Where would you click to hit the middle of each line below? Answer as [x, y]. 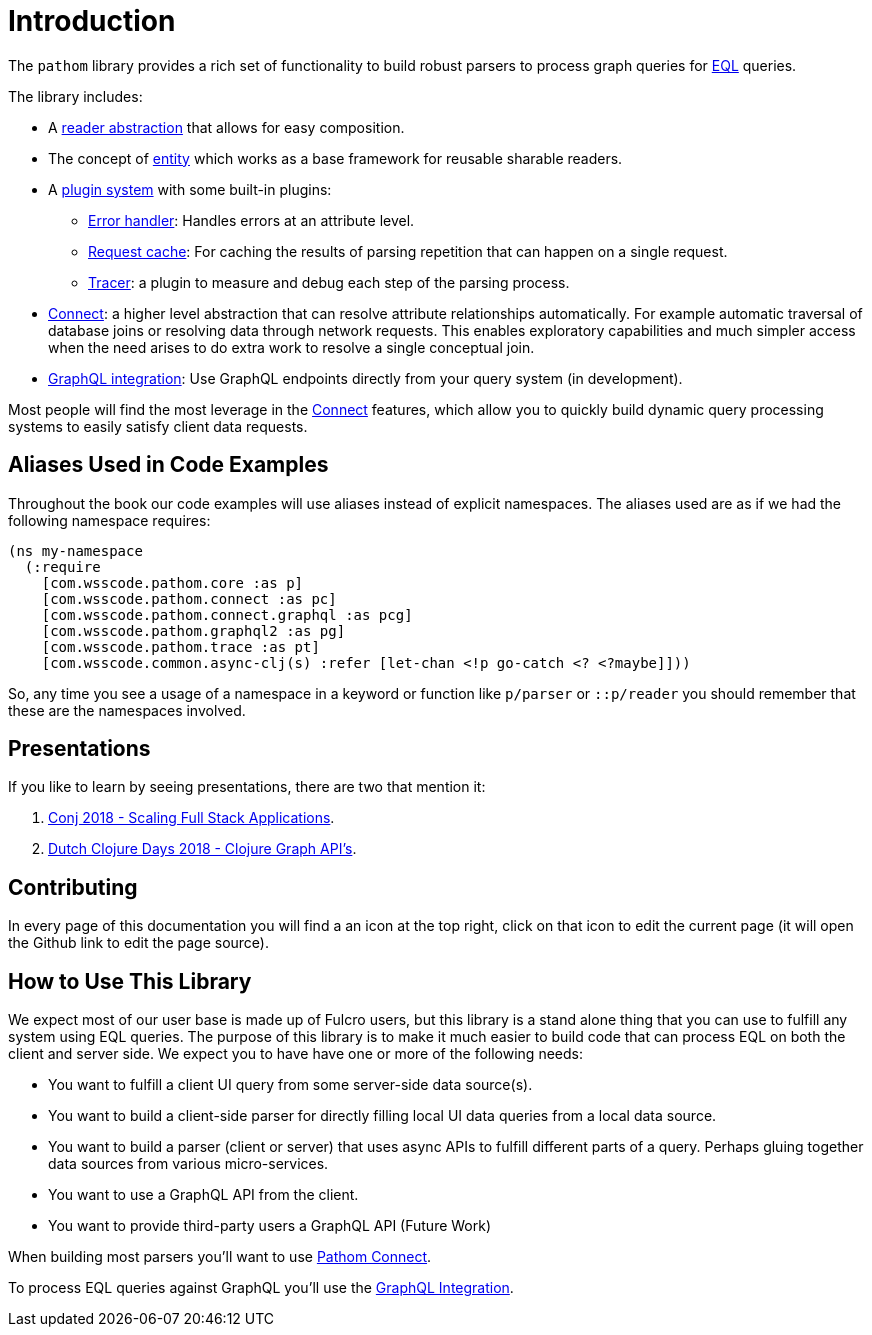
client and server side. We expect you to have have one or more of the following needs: [295, 1054]
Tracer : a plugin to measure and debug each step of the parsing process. [329, 282]
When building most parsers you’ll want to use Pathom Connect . [220, 1257]
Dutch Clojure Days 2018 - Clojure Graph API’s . [202, 849]
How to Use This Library [130, 981]
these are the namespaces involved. [127, 710]
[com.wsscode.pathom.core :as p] [172, 582]
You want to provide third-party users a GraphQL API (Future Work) [270, 1226]
